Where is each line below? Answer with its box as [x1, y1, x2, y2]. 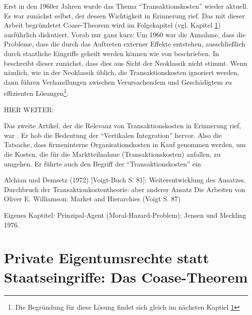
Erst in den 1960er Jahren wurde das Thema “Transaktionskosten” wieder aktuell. [4, 1, 248, 11]
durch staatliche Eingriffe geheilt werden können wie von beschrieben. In [4, 48, 219, 58]
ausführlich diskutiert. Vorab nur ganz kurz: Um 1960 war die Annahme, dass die [4, 29, 246, 39]
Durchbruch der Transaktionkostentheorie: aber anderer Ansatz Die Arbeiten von [4, 184, 246, 194]
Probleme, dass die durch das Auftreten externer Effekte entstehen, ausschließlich [4, 39, 246, 49]
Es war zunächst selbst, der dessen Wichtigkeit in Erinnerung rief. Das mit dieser [4, 10, 245, 20]
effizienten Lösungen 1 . [4, 87, 69, 98]
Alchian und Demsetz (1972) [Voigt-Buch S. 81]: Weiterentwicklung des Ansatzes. [4, 175, 246, 185]
